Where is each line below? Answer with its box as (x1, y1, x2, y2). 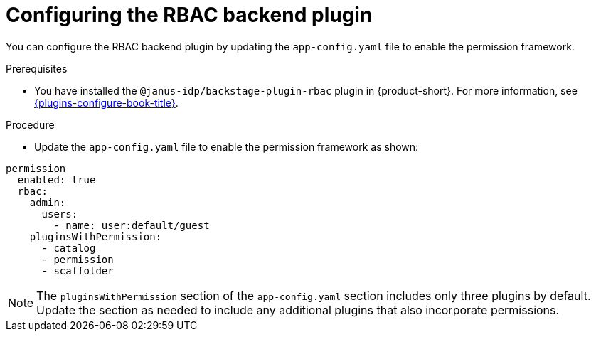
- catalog (41, 242, 96, 254)
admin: (29, 196, 66, 208)
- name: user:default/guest (53, 219, 210, 231)
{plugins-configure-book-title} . (34, 96, 179, 109)
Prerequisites (6, 62, 68, 75)
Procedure (6, 118, 55, 131)
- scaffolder (41, 264, 114, 277)
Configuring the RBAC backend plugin (6, 3, 373, 27)
